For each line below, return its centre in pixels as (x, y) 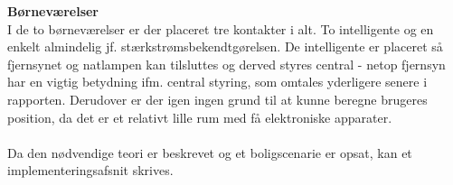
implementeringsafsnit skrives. (90, 170)
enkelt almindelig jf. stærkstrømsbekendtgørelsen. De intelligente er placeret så (225, 46)
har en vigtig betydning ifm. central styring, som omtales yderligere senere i (217, 82)
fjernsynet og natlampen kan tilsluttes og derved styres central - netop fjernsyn (226, 64)
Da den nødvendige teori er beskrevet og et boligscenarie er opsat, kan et (210, 152)
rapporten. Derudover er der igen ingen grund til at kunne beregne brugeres (217, 99)
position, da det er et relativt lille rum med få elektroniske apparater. (200, 117)
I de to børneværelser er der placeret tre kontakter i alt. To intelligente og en (221, 28)
